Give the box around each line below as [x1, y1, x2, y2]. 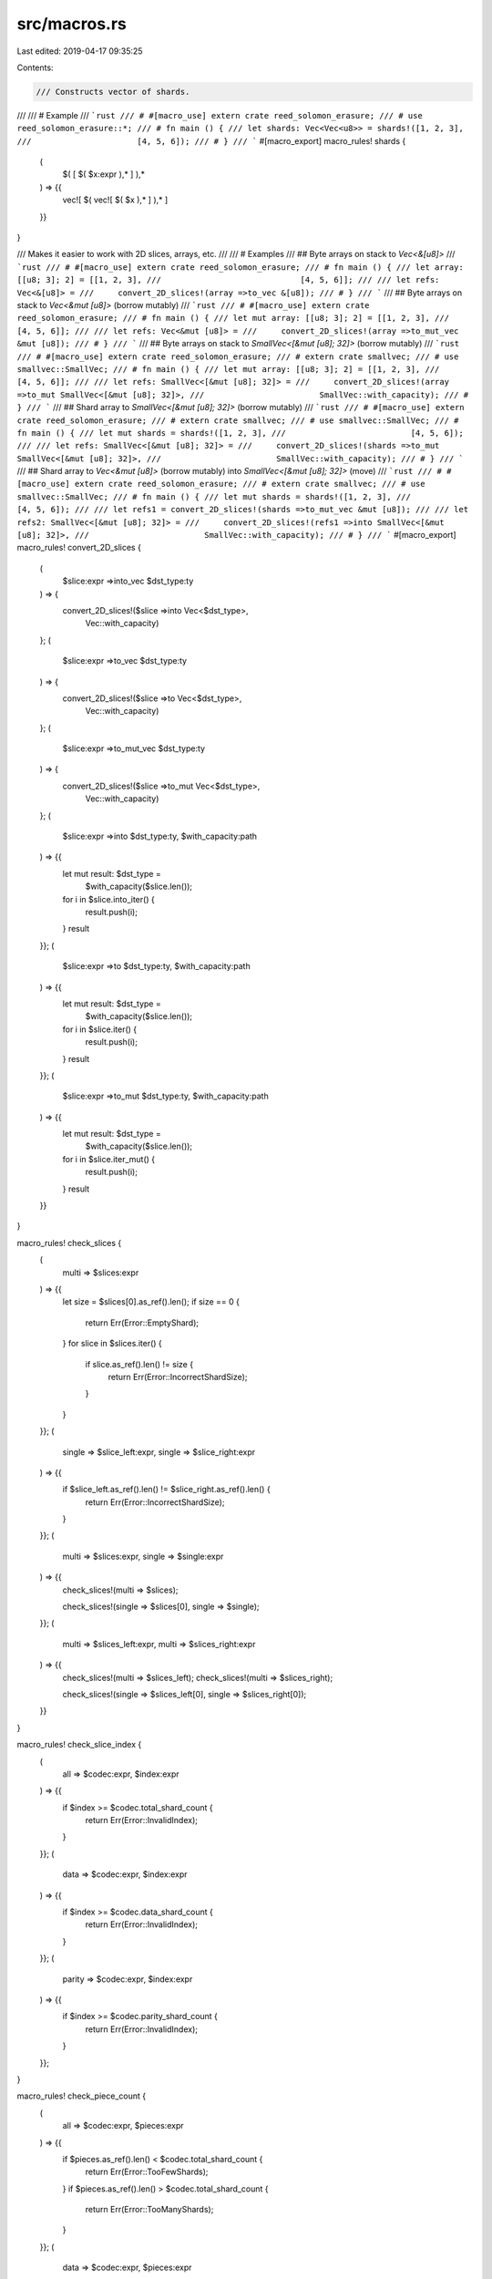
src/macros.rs [16, 14, 128, 34]
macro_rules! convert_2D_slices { [16, 542, 141, 553]
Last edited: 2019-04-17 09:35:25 [16, 46, 143, 57]
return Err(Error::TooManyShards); [85, 2204, 214, 2215]
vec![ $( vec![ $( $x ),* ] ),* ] [62, 194, 169, 205]
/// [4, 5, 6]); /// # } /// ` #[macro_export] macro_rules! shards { [16, 135, 406, 146]
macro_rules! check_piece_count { [16, 2090, 146, 2101]
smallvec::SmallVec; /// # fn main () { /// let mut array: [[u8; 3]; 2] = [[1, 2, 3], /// [16, 364, 440, 374]
